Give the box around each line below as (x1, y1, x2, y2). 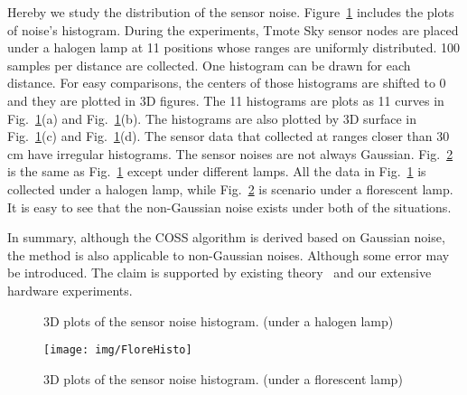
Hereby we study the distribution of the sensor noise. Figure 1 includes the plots (7, 3, 454, 21)
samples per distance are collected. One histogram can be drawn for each (7, 55, 411, 74)
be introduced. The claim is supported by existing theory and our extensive (7, 263, 432, 282)
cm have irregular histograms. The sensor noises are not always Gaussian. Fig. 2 (7, 144, 453, 163)
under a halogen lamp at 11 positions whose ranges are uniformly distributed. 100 (7, 38, 461, 57)
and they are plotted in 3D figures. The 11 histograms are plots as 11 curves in (7, 90, 444, 109)
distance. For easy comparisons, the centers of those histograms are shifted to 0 (7, 73, 446, 92)
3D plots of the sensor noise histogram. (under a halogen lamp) (43, 311, 394, 330)
